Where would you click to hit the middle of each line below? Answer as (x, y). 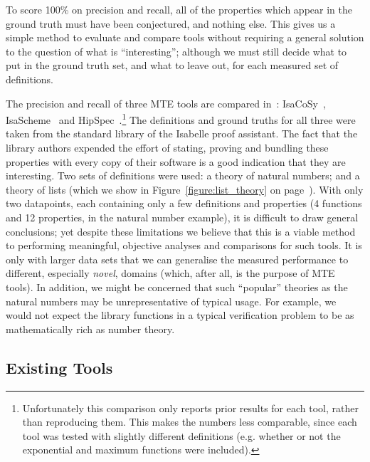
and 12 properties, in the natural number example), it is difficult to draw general (182, 217)
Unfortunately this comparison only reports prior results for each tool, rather (190, 408)
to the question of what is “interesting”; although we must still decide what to (176, 51)
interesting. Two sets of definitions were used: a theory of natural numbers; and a (183, 175)
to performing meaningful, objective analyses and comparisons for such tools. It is (184, 245)
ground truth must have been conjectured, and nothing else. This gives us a (171, 23)
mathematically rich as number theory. (90, 329)
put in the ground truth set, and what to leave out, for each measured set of (172, 65)
